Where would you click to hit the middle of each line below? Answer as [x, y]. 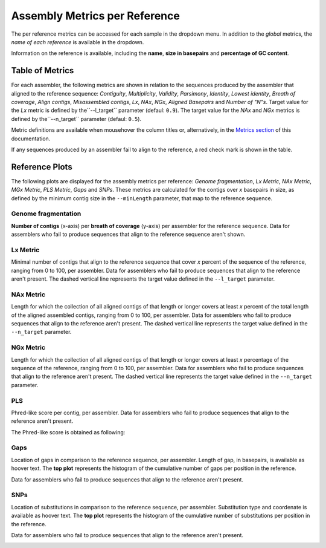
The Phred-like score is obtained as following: [68, 432]
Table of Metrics [43, 70]
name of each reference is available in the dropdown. [78, 42]
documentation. [31, 139]
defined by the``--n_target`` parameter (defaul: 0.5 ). [76, 119]
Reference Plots [42, 167]
